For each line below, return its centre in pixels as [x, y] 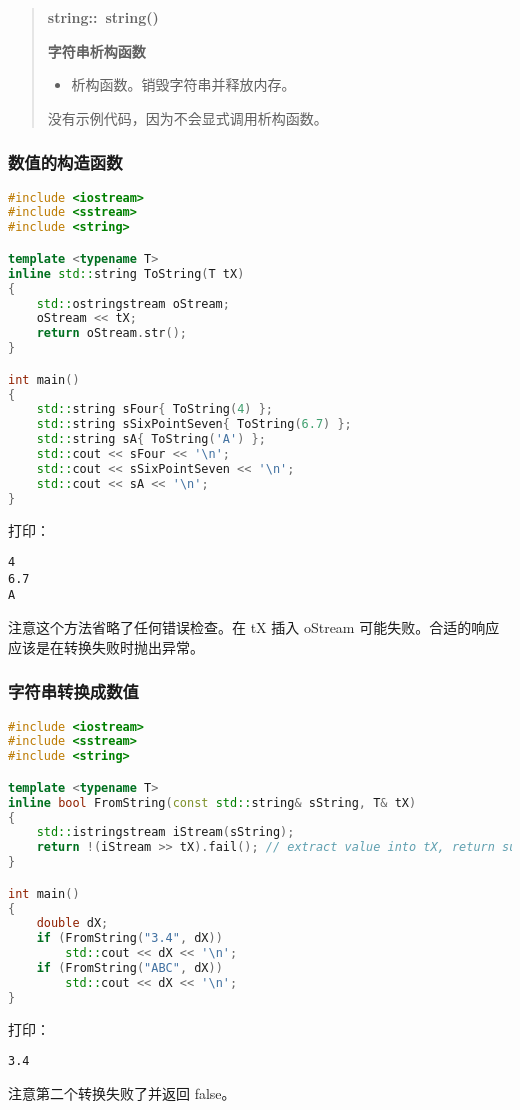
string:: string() [103, 17]
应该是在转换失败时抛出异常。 [106, 646]
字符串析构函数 [96, 50]
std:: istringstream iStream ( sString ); [165, 832]
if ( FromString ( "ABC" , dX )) [129, 968]
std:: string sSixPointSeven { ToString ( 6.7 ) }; [194, 424]
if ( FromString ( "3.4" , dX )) [129, 938]
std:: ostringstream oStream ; [133, 303]
